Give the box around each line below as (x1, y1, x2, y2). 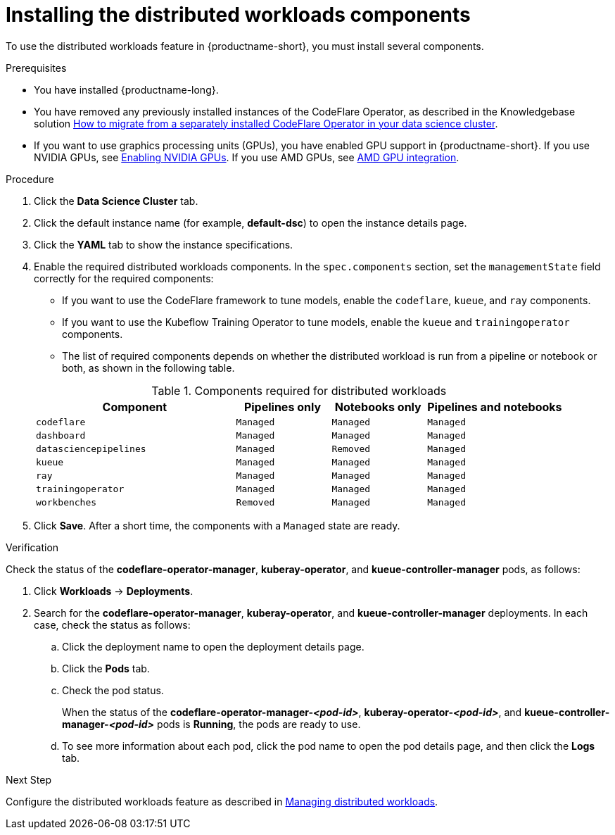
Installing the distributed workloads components (6, 3, 471, 27)
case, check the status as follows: (34, 618, 191, 631)
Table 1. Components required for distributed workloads (151, 383, 447, 398)
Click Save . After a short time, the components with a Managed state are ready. (34, 519, 400, 532)
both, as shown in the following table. (62, 361, 235, 374)
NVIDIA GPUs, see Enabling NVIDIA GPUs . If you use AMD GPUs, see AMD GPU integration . (34, 151, 459, 163)
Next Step (6, 773, 51, 786)
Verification (6, 541, 59, 553)
